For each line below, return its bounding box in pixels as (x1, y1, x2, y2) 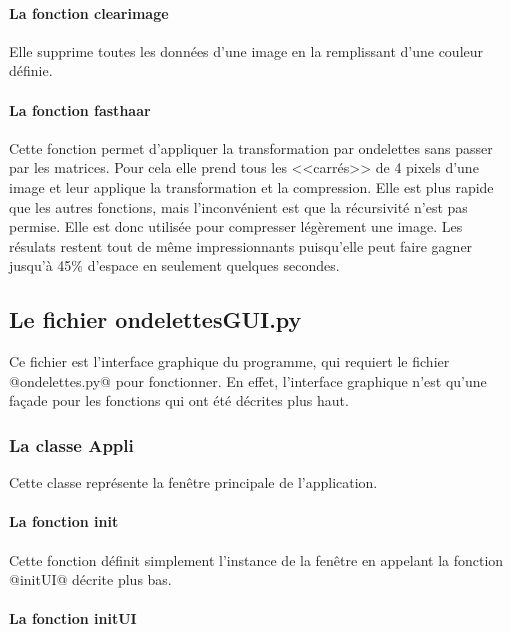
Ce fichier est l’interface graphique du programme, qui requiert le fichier (9, 351, 450, 372)
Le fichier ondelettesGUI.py (9, 304, 302, 335)
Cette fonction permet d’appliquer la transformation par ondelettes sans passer (9, 137, 493, 158)
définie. (9, 60, 53, 81)
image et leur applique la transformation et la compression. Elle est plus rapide (9, 176, 494, 197)
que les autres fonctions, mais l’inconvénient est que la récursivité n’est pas (9, 196, 468, 217)
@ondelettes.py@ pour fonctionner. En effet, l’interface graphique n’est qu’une (9, 370, 487, 391)
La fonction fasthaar (9, 99, 151, 120)
